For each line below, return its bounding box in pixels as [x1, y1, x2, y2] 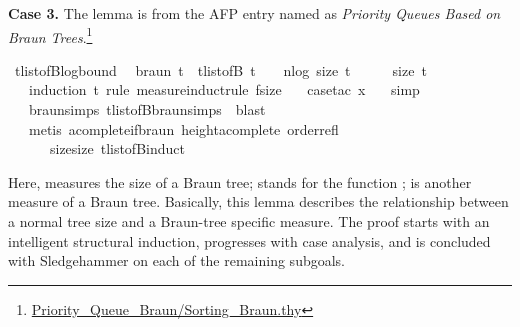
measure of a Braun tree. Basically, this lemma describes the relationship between [8, 191, 509, 212]
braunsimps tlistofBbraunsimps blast [28, 99, 266, 120]
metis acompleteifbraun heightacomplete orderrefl [28, 118, 339, 139]
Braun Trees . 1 [8, 23, 93, 47]
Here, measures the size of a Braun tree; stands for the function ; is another [8, 171, 472, 192]
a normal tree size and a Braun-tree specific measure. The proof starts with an [8, 211, 490, 231]
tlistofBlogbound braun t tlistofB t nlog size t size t [14, 59, 427, 80]
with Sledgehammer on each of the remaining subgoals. [8, 250, 346, 271]
